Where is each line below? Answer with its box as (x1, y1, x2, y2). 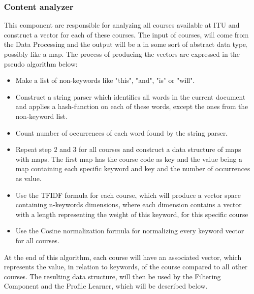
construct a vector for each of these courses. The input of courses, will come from (4, 29, 249, 39)
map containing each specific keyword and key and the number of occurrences (15, 163, 250, 174)
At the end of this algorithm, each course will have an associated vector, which (4, 252, 242, 262)
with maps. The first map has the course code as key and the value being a (15, 153, 242, 164)
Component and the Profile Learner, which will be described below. (4, 281, 208, 291)
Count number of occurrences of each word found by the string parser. (15, 127, 228, 138)
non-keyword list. (15, 110, 67, 121)
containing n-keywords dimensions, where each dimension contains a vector (15, 199, 242, 210)
